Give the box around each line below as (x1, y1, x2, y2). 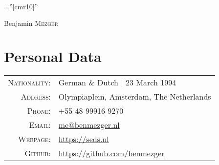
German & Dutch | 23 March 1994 (58, 77, 176, 88)
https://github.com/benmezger (58, 147, 165, 159)
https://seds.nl (58, 133, 109, 145)
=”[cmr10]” (4, 1, 38, 11)
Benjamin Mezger (4, 18, 58, 28)
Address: (21, 91, 51, 103)
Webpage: (18, 133, 51, 145)
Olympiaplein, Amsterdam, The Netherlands (58, 91, 211, 103)
